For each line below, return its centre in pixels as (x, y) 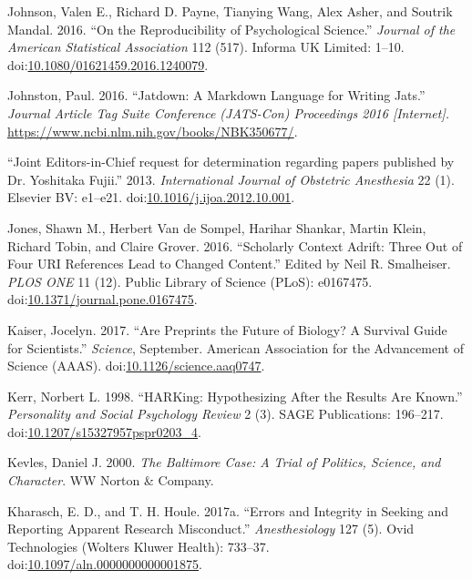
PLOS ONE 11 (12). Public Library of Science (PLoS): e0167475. (190, 281)
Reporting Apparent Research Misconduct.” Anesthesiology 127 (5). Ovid (211, 529)
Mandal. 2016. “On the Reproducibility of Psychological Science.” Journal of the (231, 29)
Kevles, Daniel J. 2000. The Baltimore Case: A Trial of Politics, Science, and (224, 462)
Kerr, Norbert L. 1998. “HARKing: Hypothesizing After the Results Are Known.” (235, 396)
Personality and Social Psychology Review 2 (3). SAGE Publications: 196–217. (226, 414)
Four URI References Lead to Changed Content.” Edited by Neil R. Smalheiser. (229, 264)
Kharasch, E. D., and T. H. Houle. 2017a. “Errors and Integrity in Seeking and (228, 510)
